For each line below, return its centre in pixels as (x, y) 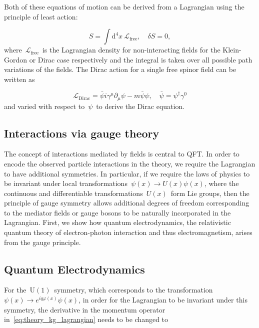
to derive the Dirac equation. (140, 106)
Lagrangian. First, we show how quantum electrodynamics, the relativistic (117, 222)
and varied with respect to (44, 106)
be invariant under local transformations (66, 183)
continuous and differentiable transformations (73, 193)
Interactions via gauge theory (82, 133)
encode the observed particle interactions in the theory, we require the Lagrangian (130, 163)
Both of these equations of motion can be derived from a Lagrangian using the (124, 6)
